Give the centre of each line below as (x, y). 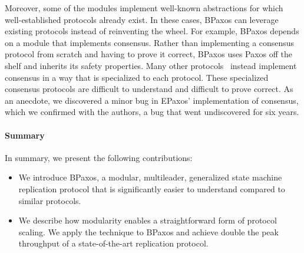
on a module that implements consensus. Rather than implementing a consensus (150, 42)
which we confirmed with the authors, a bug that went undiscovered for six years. (152, 112)
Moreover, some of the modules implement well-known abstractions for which (144, 8)
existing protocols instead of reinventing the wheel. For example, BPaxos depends (152, 31)
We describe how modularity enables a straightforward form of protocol (148, 220)
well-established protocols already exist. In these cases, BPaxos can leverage (142, 19)
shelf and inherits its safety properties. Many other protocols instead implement (151, 65)
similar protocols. (50, 200)
